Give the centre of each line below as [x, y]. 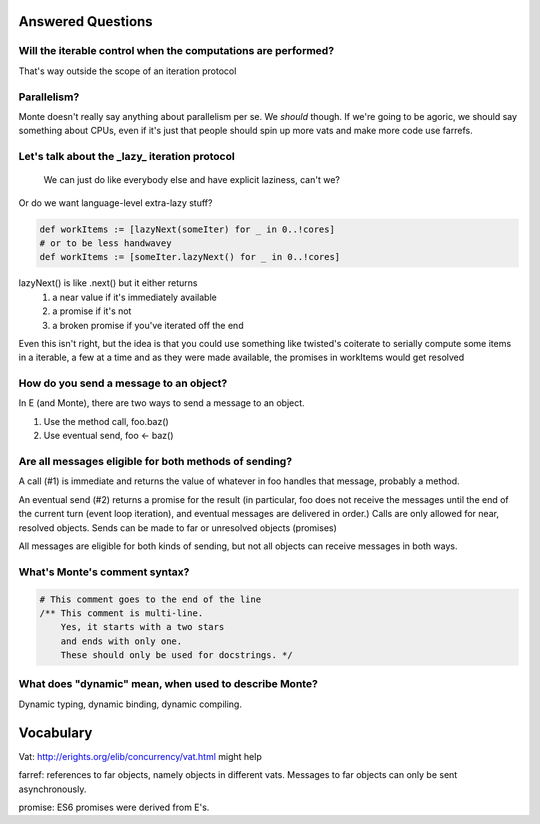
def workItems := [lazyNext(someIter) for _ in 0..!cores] [187, 229]
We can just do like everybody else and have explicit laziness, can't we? [191, 180]
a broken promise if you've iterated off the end [148, 325]
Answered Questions [86, 21]
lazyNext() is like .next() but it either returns [108, 283]
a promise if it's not [92, 311]
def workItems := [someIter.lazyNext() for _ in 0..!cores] [190, 257]
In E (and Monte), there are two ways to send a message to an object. [161, 403]
